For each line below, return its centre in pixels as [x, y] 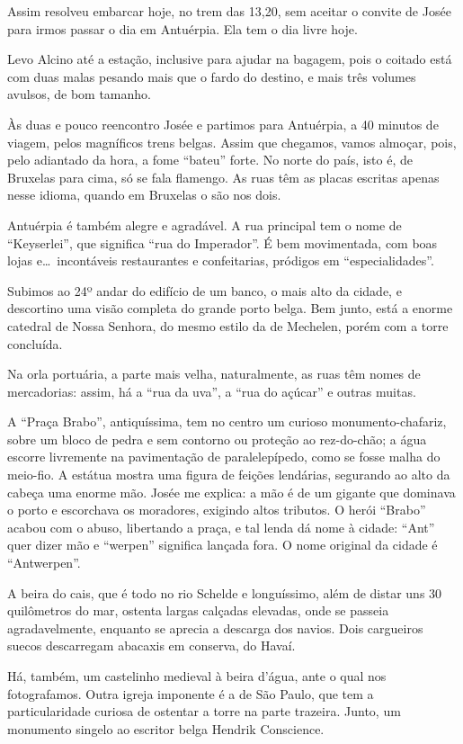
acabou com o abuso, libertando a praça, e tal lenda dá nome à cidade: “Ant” [221, 527]
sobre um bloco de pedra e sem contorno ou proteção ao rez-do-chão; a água [217, 439]
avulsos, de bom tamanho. [79, 94]
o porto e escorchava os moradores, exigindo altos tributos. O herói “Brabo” [217, 510]
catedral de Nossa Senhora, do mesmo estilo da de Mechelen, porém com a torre [228, 325]
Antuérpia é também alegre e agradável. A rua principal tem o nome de [205, 224]
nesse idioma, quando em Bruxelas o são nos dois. [144, 195]
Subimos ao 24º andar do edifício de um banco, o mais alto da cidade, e [205, 290]
